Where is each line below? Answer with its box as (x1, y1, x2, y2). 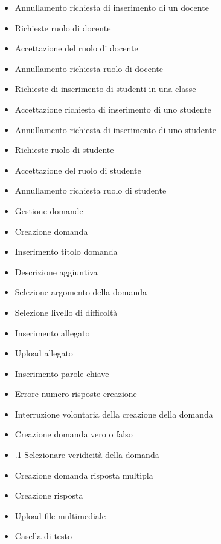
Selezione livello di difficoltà (14, 306, 118, 318)
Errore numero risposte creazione (14, 387, 137, 400)
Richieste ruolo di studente (14, 143, 114, 156)
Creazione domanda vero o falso (14, 428, 133, 441)
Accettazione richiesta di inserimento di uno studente (14, 102, 211, 115)
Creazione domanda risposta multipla (14, 468, 153, 481)
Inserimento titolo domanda (14, 245, 118, 258)
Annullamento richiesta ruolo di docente (14, 62, 163, 74)
